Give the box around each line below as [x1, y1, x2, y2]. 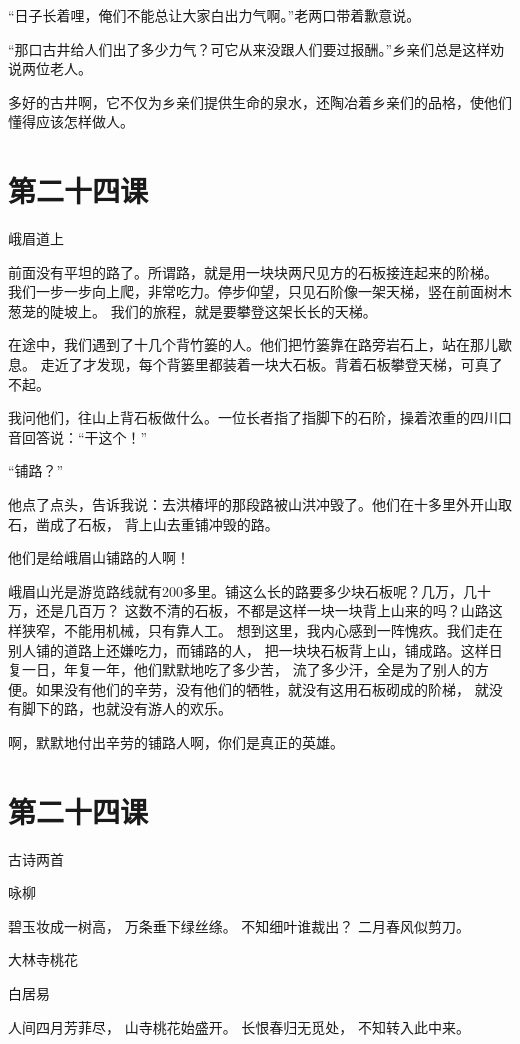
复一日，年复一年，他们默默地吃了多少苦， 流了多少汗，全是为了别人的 [8, 659, 475, 680]
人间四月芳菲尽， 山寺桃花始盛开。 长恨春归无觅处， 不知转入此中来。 [8, 1016, 470, 1037]
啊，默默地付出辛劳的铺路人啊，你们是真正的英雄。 [8, 731, 344, 752]
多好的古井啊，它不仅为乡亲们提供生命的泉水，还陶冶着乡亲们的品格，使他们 [8, 91, 512, 112]
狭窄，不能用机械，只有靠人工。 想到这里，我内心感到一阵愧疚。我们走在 [21, 620, 503, 640]
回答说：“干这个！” [21, 426, 148, 447]
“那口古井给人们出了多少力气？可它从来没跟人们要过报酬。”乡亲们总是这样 [8, 38, 491, 59]
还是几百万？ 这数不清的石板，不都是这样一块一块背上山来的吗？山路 [35, 600, 489, 621]
